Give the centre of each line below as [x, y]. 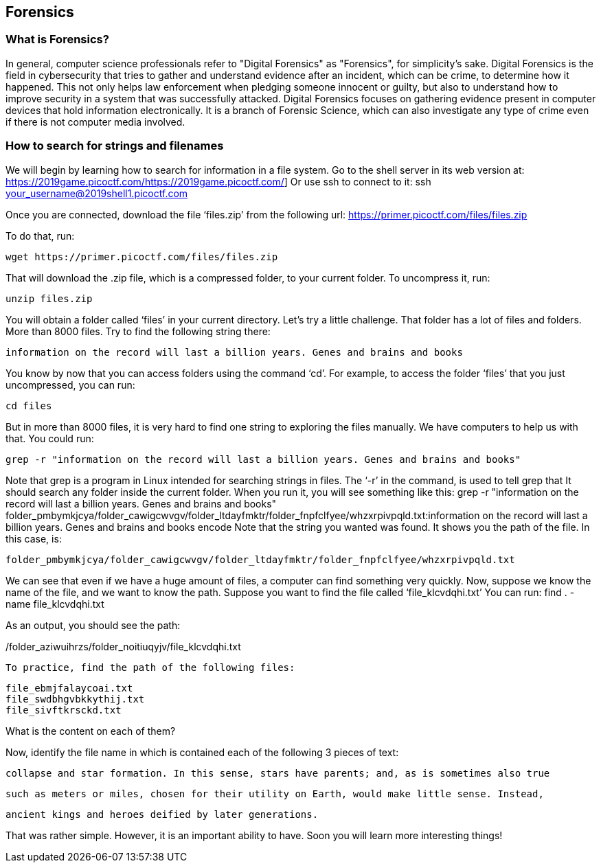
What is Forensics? [57, 39]
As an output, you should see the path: [93, 625]
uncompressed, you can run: [70, 385]
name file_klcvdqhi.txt [55, 604]
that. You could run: [50, 438]
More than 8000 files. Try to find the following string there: [138, 331]
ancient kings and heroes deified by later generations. [162, 814]
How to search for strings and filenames [115, 146]
